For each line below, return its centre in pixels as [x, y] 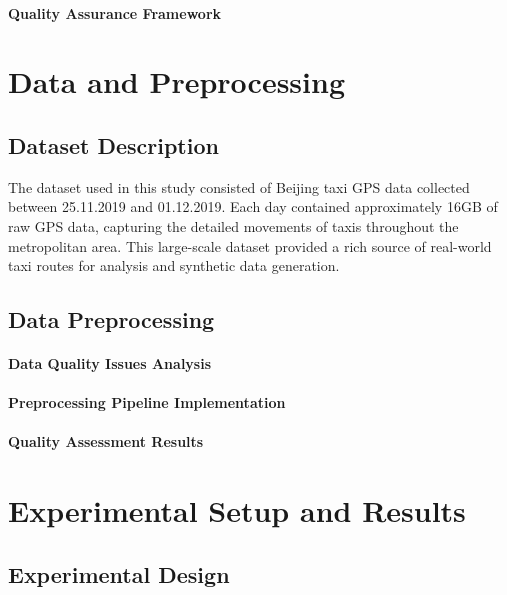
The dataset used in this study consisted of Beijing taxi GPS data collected [239, 186]
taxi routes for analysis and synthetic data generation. [174, 265]
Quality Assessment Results [106, 441]
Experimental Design [119, 573]
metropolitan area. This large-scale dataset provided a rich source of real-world [250, 245]
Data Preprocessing [111, 319]
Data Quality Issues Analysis [110, 363]
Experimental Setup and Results [237, 510]
